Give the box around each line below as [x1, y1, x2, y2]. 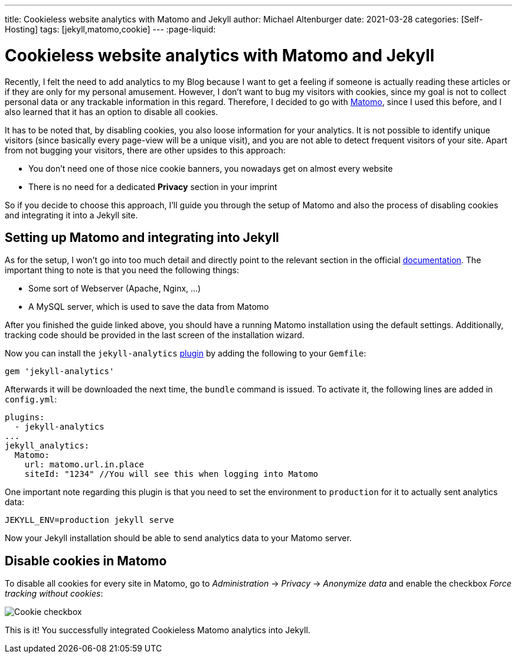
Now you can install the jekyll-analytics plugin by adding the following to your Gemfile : [5, 348, 367, 359]
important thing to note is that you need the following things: [5, 265, 239, 276]
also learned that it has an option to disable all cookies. [5, 106, 218, 117]
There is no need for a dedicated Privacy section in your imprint [28, 181, 277, 192]
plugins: [5, 413, 45, 423]
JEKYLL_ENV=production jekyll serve [5, 515, 174, 525]
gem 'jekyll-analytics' [5, 366, 114, 377]
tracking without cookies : [5, 588, 103, 599]
